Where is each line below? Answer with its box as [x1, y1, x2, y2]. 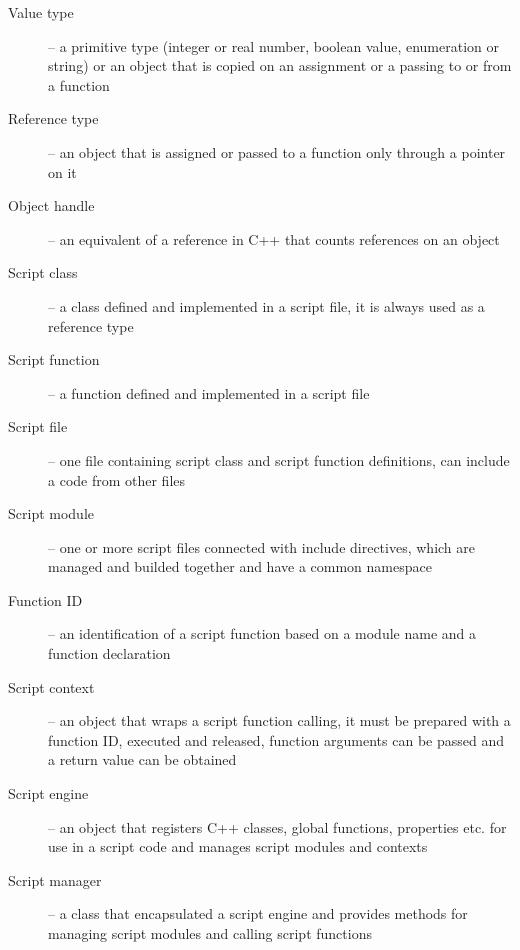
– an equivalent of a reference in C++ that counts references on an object [48, 228, 500, 249]
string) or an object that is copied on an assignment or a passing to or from [48, 55, 512, 76]
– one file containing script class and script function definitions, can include [48, 449, 510, 470]
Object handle [8, 195, 95, 216]
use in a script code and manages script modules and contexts [48, 836, 428, 857]
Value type [8, 2, 74, 22]
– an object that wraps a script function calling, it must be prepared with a [48, 710, 511, 731]
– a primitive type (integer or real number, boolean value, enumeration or [48, 35, 500, 56]
